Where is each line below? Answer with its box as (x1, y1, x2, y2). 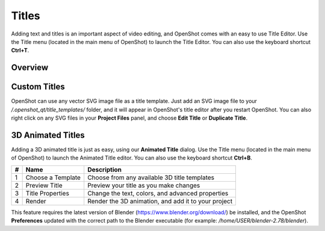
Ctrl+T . (11, 47, 29, 54)
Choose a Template (25, 173, 81, 182)
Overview (11, 63, 49, 73)
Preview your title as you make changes (87, 181, 200, 189)
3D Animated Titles (11, 130, 85, 140)
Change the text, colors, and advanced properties (87, 189, 229, 197)
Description (87, 165, 122, 174)
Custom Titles (11, 82, 66, 92)
